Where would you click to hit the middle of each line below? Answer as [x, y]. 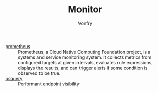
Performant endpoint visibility [49, 84]
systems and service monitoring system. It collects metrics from [85, 57]
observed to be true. [39, 73]
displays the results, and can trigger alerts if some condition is [83, 68]
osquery [14, 78]
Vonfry [85, 23]
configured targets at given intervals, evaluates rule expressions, [85, 62]
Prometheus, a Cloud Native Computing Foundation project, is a [84, 52]
